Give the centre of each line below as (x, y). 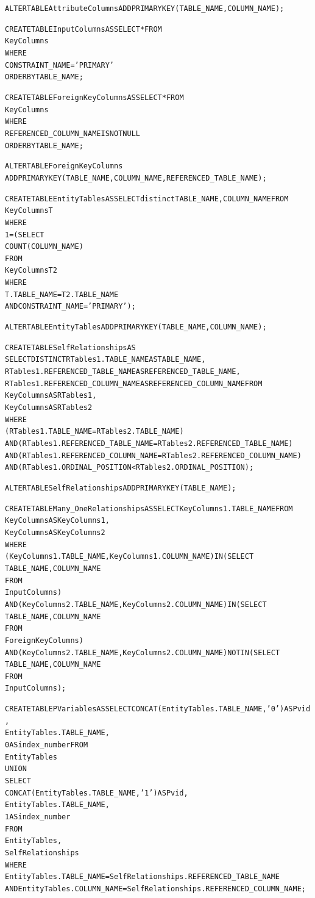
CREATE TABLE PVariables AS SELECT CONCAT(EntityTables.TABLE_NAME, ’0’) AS (149, 709)
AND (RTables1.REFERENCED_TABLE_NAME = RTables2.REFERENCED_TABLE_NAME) (149, 444)
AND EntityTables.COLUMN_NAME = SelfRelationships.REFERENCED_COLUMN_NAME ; (155, 889)
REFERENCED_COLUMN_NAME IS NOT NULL (73, 133)
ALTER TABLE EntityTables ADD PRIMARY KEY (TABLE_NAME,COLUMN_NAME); (136, 327)
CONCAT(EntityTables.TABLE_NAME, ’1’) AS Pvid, (97, 793)
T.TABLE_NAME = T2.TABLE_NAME (62, 294)
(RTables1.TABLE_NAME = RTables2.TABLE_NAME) (94, 432)
